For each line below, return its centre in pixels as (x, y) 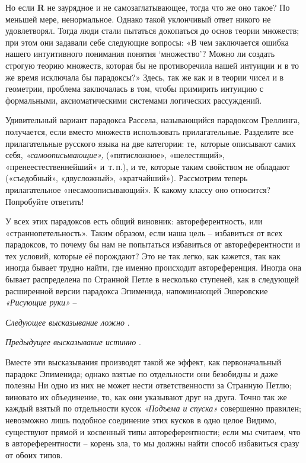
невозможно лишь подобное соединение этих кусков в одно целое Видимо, (141, 420)
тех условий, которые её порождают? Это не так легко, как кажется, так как (143, 255)
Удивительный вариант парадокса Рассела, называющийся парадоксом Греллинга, (153, 120)
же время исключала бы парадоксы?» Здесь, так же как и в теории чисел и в (145, 77)
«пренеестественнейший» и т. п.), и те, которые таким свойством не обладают (148, 166)
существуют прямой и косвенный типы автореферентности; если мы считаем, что (153, 431)
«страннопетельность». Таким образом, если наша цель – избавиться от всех (144, 232)
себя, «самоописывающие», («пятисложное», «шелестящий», (115, 155)
